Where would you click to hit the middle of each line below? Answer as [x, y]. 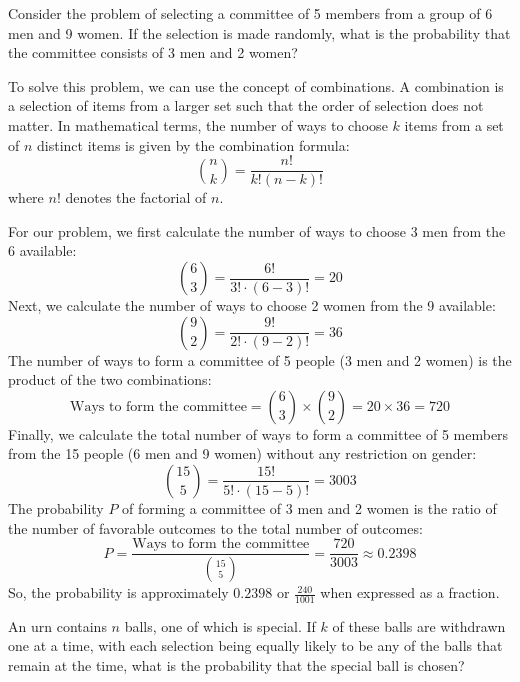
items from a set [454, 124]
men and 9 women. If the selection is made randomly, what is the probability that [259, 32]
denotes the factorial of [136, 197]
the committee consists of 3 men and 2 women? [153, 52]
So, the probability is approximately [118, 592]
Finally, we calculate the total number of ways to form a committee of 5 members [258, 433]
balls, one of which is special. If [220, 625]
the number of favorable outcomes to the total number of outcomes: [215, 527]
